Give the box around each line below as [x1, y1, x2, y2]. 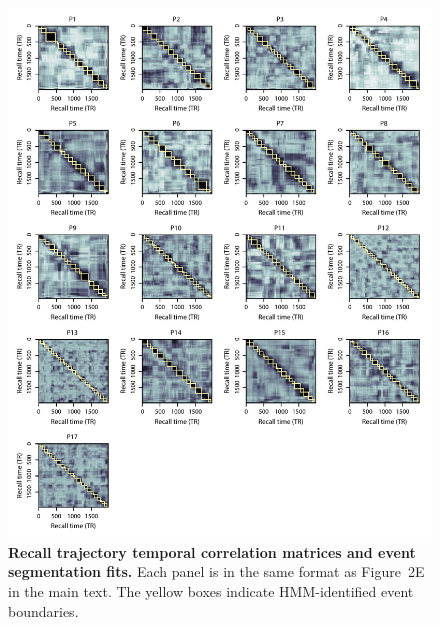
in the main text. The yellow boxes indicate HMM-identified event [8, 580, 414, 601]
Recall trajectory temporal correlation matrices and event [8, 541, 416, 562]
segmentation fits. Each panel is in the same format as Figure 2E [8, 561, 425, 582]
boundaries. [8, 600, 79, 621]
